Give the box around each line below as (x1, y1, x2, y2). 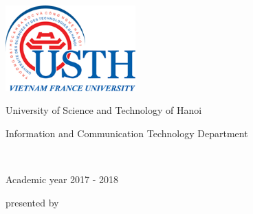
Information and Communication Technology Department (5, 126, 248, 140)
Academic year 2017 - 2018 (5, 172, 119, 187)
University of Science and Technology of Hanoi (5, 103, 202, 117)
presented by (5, 195, 59, 209)
